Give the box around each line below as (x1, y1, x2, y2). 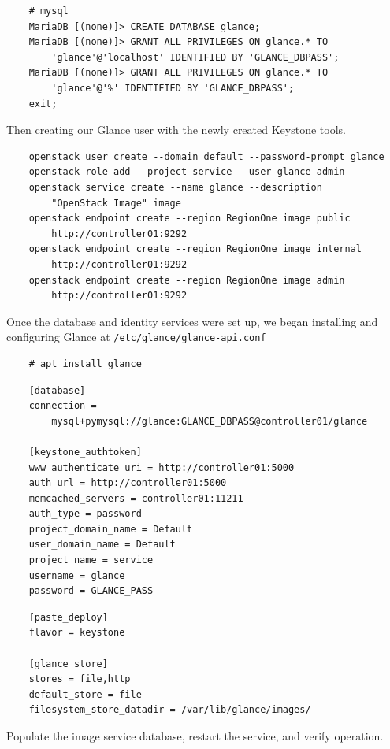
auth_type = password (28, 508, 142, 520)
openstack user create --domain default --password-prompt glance (28, 150, 384, 162)
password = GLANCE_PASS (28, 585, 154, 597)
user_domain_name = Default (28, 539, 176, 551)
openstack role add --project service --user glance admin (28, 166, 345, 178)
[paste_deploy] (28, 611, 108, 623)
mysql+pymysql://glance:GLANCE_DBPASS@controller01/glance (51, 415, 368, 427)
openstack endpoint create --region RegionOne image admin (28, 274, 345, 286)
